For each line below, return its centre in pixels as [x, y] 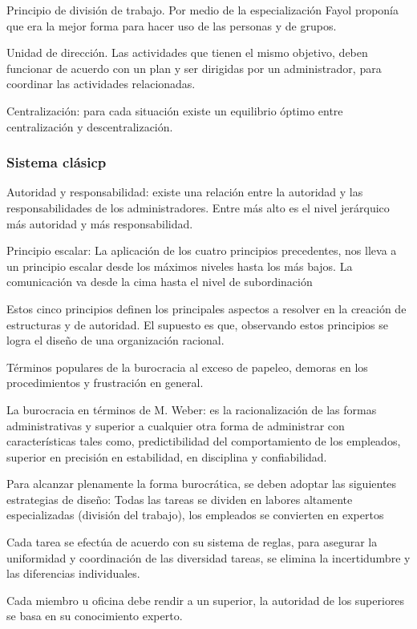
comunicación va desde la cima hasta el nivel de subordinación [160, 282]
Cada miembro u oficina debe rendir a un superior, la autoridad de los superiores [206, 600]
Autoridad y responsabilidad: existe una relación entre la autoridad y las [185, 192]
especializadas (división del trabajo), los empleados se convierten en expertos [195, 515]
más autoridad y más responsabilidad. [100, 223]
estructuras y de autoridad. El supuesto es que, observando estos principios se [197, 324]
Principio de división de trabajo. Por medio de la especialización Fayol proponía [203, 10]
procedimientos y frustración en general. [105, 383]
